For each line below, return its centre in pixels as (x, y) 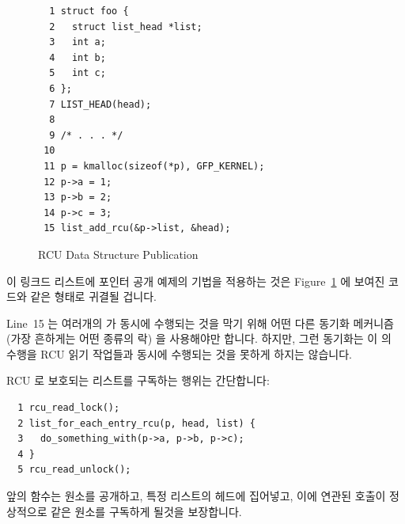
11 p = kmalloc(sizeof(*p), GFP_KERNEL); (154, 166)
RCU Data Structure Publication (118, 254)
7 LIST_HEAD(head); (100, 104)
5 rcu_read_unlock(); (74, 470)
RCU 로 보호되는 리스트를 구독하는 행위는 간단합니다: (138, 380)
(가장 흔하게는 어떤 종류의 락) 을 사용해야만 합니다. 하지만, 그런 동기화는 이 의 (199, 338)
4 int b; (78, 57)
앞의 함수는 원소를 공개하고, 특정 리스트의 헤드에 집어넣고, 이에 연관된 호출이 (196, 496)
